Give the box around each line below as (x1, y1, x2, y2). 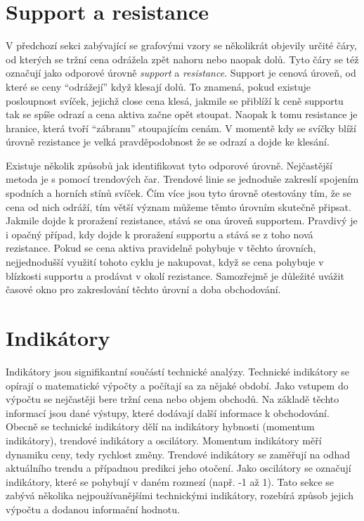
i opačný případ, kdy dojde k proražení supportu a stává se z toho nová (6, 226, 313, 241)
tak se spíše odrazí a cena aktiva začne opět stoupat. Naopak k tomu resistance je (6, 107, 358, 122)
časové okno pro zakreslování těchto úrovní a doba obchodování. (6, 282, 281, 297)
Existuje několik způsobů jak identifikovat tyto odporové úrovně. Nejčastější (6, 157, 332, 172)
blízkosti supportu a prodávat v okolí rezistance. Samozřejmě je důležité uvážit (6, 268, 344, 283)
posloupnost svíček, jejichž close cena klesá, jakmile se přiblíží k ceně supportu (6, 93, 344, 108)
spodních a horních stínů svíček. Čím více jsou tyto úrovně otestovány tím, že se (6, 186, 351, 200)
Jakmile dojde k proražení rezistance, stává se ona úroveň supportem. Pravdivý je (6, 213, 358, 228)
